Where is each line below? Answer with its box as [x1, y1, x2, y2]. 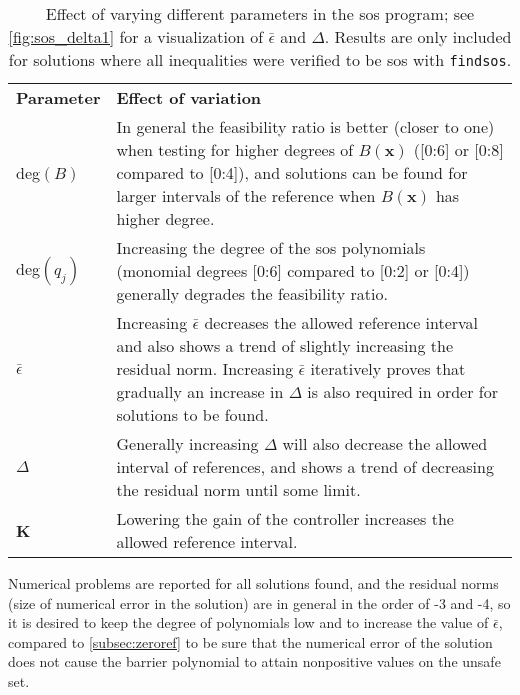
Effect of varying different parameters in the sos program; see [45, 2, 475, 25]
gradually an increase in [116, 380, 284, 403]
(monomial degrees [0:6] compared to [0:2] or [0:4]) [116, 259, 470, 282]
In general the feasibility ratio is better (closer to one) [116, 115, 495, 138]
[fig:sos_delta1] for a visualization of [8, 25, 264, 48]
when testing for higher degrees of [116, 138, 354, 161]
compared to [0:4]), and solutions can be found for [116, 161, 468, 184]
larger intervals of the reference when [116, 184, 376, 207]
